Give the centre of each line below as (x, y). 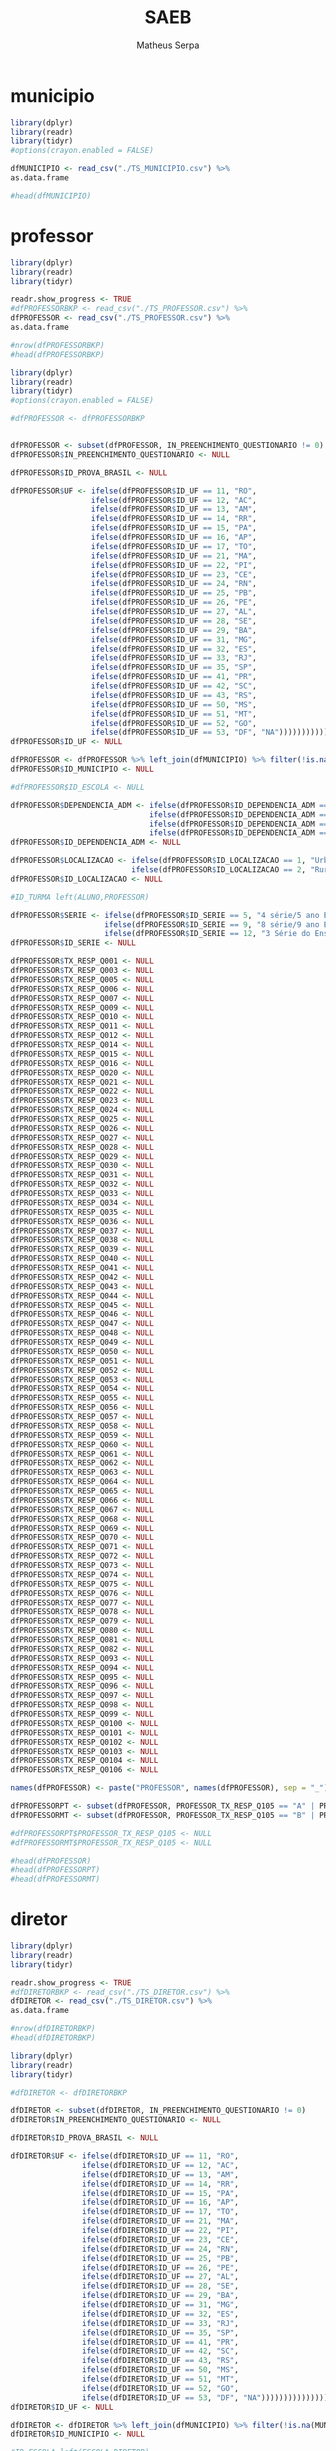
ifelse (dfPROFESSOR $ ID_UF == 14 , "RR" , (173, 519)
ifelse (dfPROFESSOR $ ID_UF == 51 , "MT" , (173, 714)
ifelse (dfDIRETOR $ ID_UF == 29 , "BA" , (160, 2296)
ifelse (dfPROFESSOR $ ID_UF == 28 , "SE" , (173, 621)
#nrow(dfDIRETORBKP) (53, 2029)
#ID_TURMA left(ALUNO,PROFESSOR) (80, 897)
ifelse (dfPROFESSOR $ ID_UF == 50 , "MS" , (173, 704)
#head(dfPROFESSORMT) (55, 1879)
